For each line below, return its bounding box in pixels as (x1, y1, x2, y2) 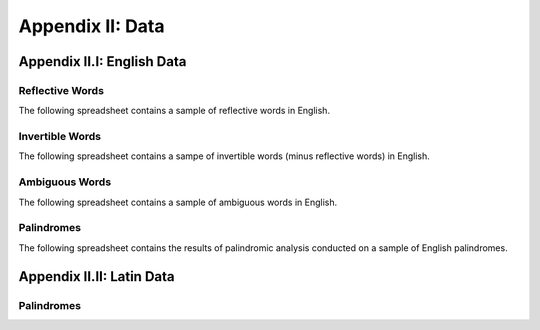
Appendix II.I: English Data (18, 53, 187, 70)
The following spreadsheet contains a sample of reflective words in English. (18, 105, 330, 117)
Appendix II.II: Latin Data (18, 268, 175, 285)
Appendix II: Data (18, 15, 165, 37)
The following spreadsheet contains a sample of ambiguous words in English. (18, 196, 338, 208)
